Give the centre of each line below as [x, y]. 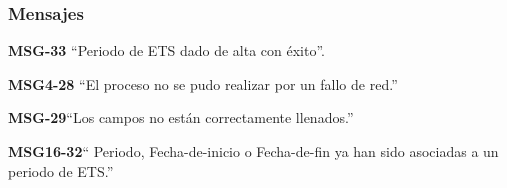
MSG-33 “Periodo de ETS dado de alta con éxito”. [167, 50]
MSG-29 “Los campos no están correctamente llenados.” [181, 117]
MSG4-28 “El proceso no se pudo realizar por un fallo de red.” [203, 83]
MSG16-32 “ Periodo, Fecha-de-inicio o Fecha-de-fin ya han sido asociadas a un [253, 151]
